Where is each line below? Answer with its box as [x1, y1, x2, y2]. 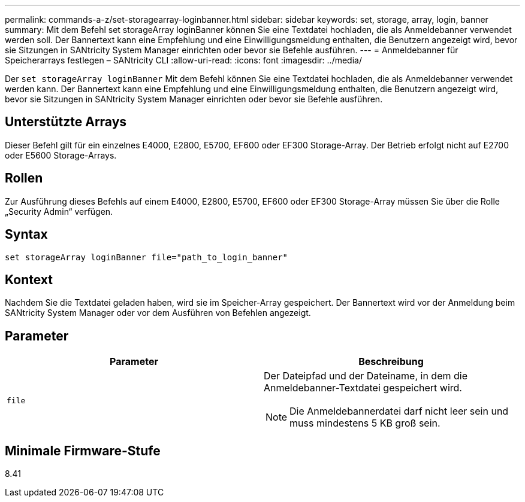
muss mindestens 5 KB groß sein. [289, 417, 440, 430]
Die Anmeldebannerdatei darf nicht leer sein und [289, 405, 509, 418]
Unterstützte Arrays [5, 114, 127, 130]
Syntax [5, 227, 48, 242]
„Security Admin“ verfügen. [5, 206, 113, 217]
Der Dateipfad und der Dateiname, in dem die [264, 370, 467, 382]
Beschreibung [358, 355, 424, 368]
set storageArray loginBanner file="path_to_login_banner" [5, 252, 288, 262]
